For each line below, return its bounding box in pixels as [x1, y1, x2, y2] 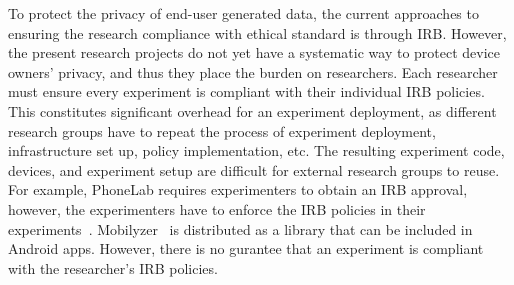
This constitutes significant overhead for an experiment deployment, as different [8, 100, 497, 121]
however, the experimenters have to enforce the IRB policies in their [8, 198, 426, 219]
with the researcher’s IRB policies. [8, 257, 218, 278]
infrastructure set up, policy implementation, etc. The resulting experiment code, [8, 140, 505, 161]
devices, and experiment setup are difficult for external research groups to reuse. [8, 159, 500, 180]
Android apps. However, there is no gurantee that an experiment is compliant [8, 238, 484, 259]
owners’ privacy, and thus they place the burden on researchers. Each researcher [8, 61, 498, 82]
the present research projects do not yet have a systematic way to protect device [8, 42, 501, 63]
